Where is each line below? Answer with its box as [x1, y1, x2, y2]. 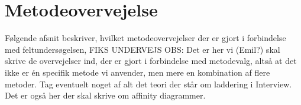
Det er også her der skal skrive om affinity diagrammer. [5, 89, 206, 101]
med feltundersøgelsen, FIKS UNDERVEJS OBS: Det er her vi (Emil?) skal [5, 43, 280, 55]
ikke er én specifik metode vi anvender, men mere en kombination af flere [5, 66, 270, 78]
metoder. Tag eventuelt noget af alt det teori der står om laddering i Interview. [5, 77, 292, 90]
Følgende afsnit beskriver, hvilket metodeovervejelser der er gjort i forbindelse [5, 32, 286, 44]
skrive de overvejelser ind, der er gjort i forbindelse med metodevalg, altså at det [5, 55, 297, 67]
